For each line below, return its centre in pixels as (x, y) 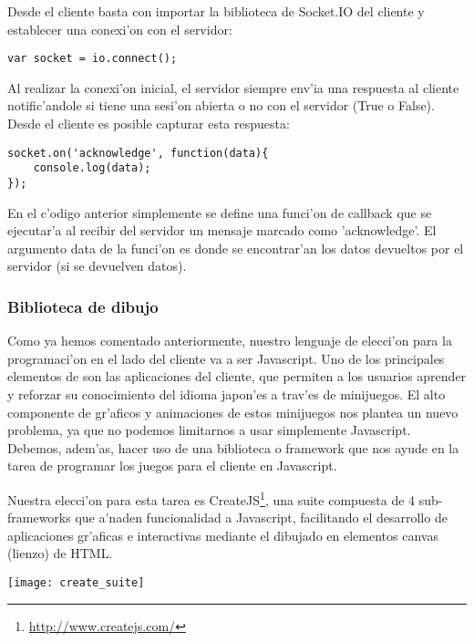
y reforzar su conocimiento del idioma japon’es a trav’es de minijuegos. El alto (227, 393)
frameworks (39, 518)
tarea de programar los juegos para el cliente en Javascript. (172, 466)
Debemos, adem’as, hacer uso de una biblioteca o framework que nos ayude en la (233, 447)
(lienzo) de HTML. (60, 553)
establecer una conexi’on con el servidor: (120, 29)
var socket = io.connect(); (93, 59)
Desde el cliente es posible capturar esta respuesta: (149, 124)
